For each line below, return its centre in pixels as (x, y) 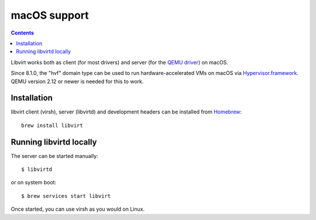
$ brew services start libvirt (66, 196)
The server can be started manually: (55, 156)
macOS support (50, 15)
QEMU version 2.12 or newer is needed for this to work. (77, 81)
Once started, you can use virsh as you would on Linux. (78, 209)
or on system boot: (34, 183)
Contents (23, 33)
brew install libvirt (52, 125)
